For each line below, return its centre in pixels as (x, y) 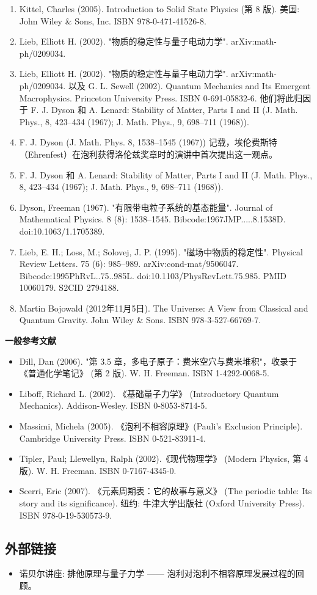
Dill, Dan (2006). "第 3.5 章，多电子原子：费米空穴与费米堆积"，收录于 (158, 361)
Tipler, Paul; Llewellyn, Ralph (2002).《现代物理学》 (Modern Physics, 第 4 (164, 458)
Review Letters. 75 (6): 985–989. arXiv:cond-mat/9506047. (129, 264)
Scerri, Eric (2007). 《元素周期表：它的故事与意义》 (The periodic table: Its (166, 491)
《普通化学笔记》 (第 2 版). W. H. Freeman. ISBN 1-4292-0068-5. (144, 373)
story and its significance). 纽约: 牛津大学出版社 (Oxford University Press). (162, 503)
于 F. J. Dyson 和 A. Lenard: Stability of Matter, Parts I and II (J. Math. (158, 110)
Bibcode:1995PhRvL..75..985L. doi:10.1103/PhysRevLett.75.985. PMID (153, 275)
